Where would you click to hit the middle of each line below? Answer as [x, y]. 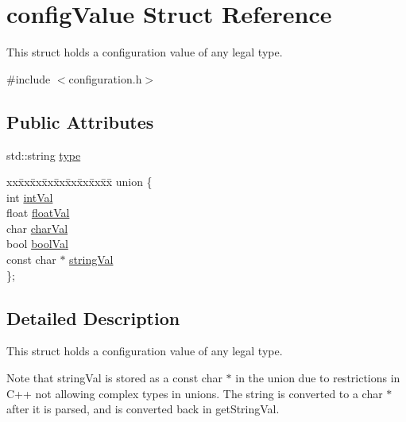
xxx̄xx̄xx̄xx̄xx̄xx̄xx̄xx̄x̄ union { [79, 182]
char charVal [37, 228]
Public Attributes [80, 121]
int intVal [30, 197]
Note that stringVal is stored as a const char [114, 378]
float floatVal [38, 213]
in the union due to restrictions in [318, 378]
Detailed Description [93, 317]
